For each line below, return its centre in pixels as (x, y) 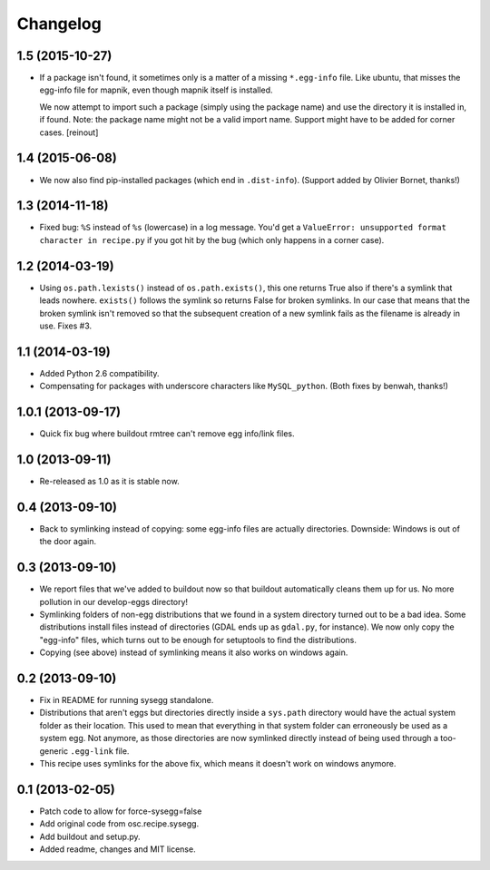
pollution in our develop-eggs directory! (114, 601)
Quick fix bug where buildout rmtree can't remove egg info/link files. (167, 434)
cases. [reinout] (69, 132)
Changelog (59, 24)
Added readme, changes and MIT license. (118, 849)
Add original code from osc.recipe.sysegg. (119, 824)
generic (54, 751)
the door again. (68, 542)
